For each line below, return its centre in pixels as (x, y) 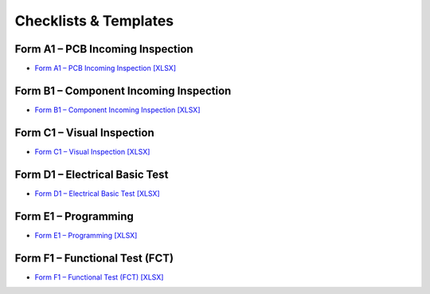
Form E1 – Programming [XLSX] (86, 235)
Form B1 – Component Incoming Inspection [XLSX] (117, 110)
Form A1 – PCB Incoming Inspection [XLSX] (106, 69)
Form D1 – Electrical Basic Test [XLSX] (97, 193)
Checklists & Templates (94, 21)
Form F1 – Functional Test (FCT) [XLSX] (99, 277)
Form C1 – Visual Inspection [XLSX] (92, 151)
